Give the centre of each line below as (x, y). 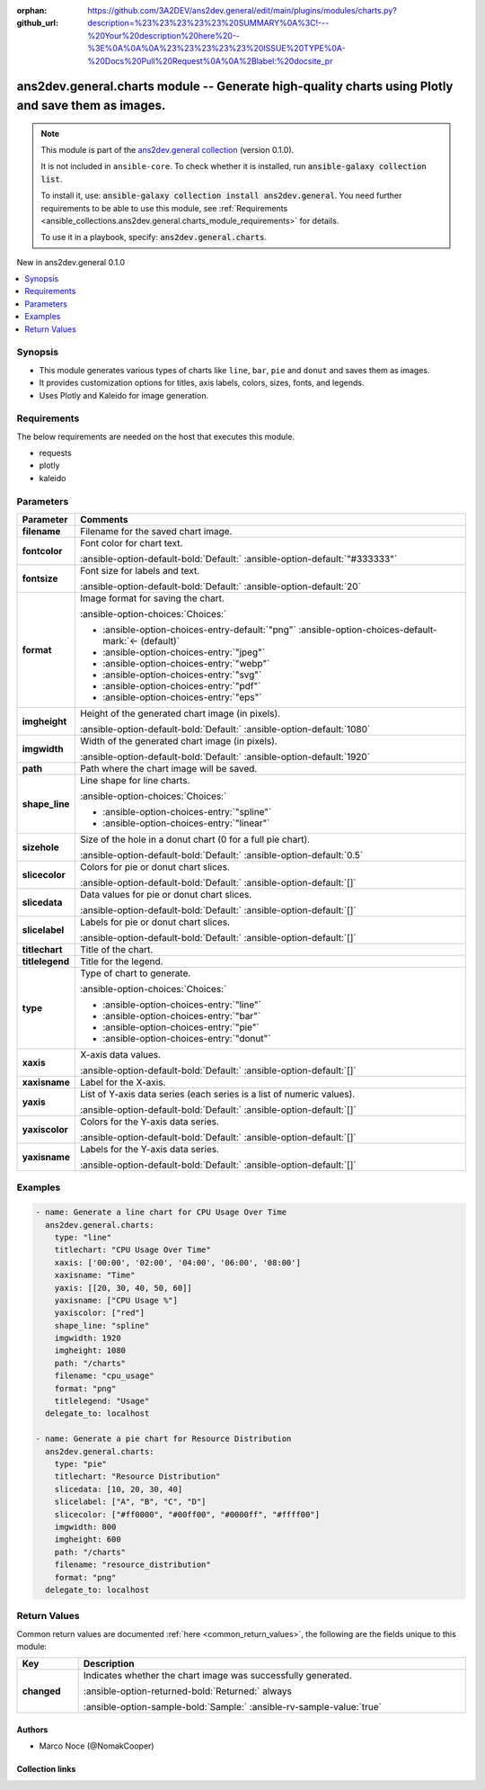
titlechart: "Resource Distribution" (137, 1477)
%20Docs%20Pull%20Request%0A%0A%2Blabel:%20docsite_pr (210, 61)
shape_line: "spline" (102, 1325)
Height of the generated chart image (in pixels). (180, 713)
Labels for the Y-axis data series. (150, 1150)
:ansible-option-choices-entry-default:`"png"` (199, 630)
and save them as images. (91, 105)
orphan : (32, 10)
